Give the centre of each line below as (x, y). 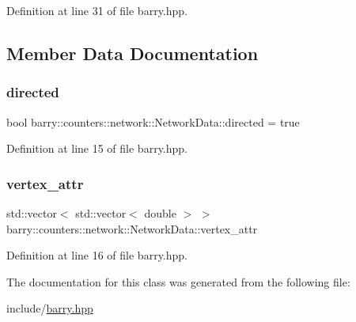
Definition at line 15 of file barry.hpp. (97, 148)
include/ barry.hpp (50, 308)
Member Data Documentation (133, 53)
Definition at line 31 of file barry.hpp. (97, 10)
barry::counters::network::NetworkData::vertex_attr (132, 228)
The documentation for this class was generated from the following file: (178, 281)
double (160, 213)
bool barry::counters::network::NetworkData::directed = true (153, 121)
